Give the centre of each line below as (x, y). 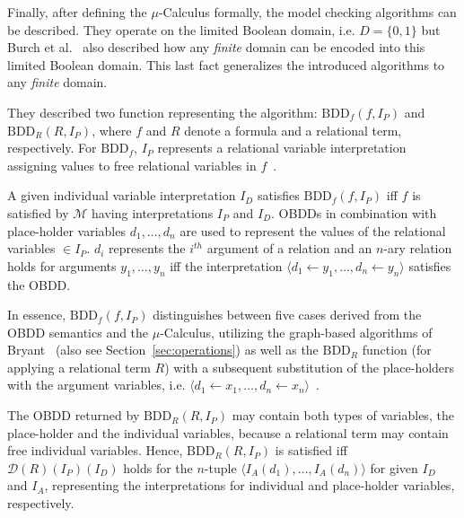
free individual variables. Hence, (95, 450)
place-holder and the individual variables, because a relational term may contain (228, 432)
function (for (397, 350)
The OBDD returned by (74, 415)
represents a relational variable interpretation (282, 148)
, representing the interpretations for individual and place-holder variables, (250, 485)
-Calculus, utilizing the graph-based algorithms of (296, 332)
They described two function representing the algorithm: (162, 112)
